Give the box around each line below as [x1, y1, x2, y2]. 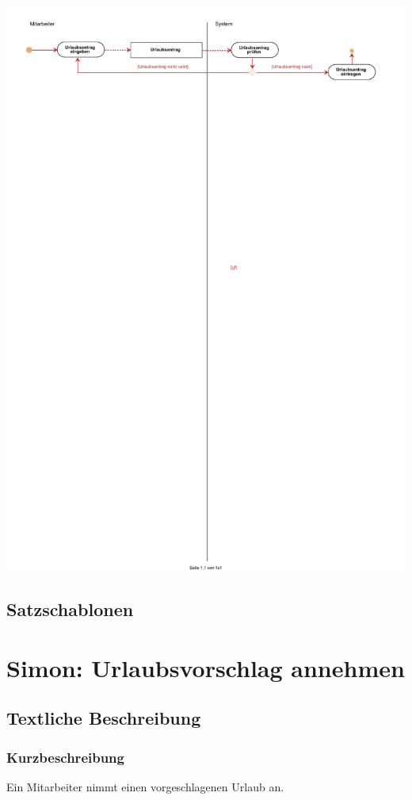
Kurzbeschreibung [6, 747, 124, 767]
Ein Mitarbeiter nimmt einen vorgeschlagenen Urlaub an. [6, 778, 284, 794]
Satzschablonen [6, 597, 134, 622]
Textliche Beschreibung [6, 706, 201, 730]
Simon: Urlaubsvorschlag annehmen [6, 651, 405, 683]
